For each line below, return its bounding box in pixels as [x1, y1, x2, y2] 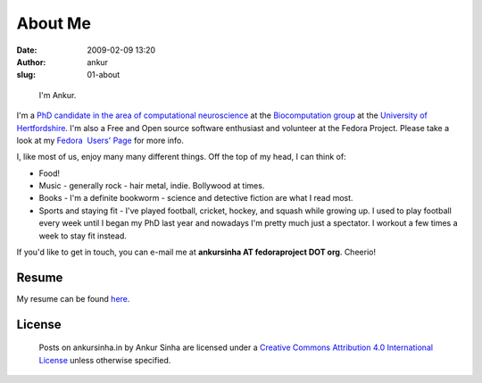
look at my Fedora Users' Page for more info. [16, 135, 185, 146]
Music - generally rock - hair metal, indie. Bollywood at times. [38, 180, 265, 191]
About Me [16, 13, 91, 33]
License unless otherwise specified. [38, 354, 171, 365]
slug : [16, 70, 36, 80]
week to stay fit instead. [38, 230, 127, 241]
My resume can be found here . [16, 293, 130, 304]
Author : [16, 56, 46, 67]
